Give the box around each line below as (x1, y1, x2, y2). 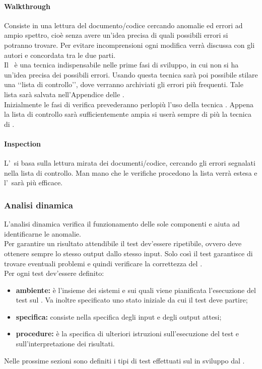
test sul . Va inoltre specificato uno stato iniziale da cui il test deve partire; (16, 294, 248, 305)
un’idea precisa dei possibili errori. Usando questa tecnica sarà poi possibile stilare (4, 69, 258, 80)
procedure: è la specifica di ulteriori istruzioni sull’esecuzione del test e (16, 328, 239, 339)
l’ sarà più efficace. (4, 177, 62, 188)
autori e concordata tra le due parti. (4, 49, 116, 60)
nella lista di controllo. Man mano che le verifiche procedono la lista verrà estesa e (4, 167, 257, 178)
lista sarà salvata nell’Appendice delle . (4, 89, 124, 99)
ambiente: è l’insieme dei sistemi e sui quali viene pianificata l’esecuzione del (16, 284, 256, 295)
